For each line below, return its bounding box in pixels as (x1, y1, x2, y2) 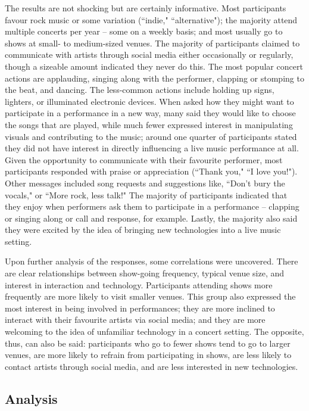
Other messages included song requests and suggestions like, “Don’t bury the (5, 176, 285, 189)
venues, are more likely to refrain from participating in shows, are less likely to (5, 348, 292, 361)
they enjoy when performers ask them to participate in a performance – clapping (5, 200, 299, 213)
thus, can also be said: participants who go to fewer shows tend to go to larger (5, 337, 291, 349)
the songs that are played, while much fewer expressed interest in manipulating (5, 118, 293, 130)
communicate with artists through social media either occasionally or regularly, (5, 48, 294, 61)
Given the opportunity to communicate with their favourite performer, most (5, 153, 283, 166)
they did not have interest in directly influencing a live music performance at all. (5, 142, 299, 154)
